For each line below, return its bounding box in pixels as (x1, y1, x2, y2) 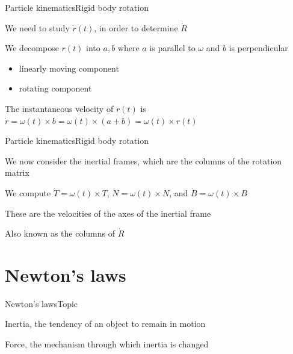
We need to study (5, 21, 70, 34)
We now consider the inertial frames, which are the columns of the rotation (5, 154, 282, 167)
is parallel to (149, 42, 196, 54)
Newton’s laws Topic (5, 297, 78, 309)
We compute (5, 186, 51, 199)
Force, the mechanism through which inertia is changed (5, 338, 209, 350)
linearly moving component (19, 61, 119, 74)
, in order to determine (94, 21, 178, 34)
